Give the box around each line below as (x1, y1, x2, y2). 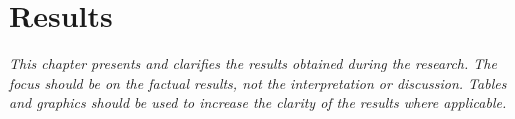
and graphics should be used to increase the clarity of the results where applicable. (9, 92, 507, 113)
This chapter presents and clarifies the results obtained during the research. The (9, 53, 497, 74)
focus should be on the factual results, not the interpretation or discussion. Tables (9, 72, 507, 93)
